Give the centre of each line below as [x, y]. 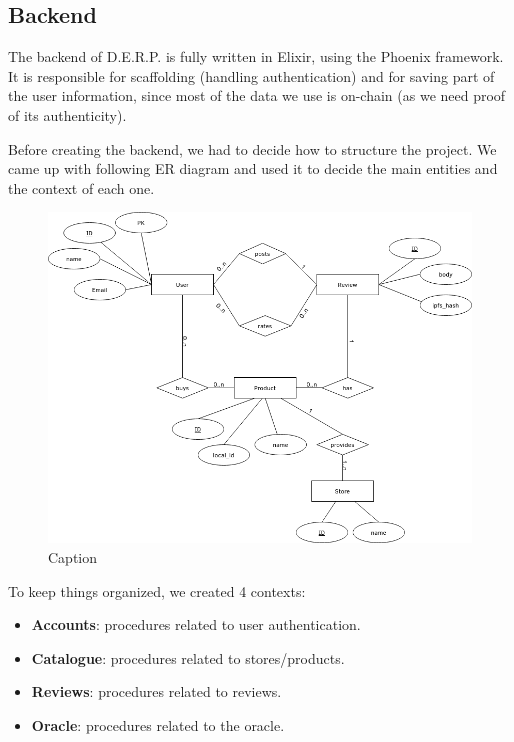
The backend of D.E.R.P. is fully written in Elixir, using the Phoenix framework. [256, 56]
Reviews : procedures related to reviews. [156, 691]
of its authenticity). [67, 114]
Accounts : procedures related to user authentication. [196, 624]
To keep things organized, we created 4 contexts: [157, 590]
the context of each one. [81, 187]
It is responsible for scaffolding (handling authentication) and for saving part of [251, 75]
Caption [73, 556]
